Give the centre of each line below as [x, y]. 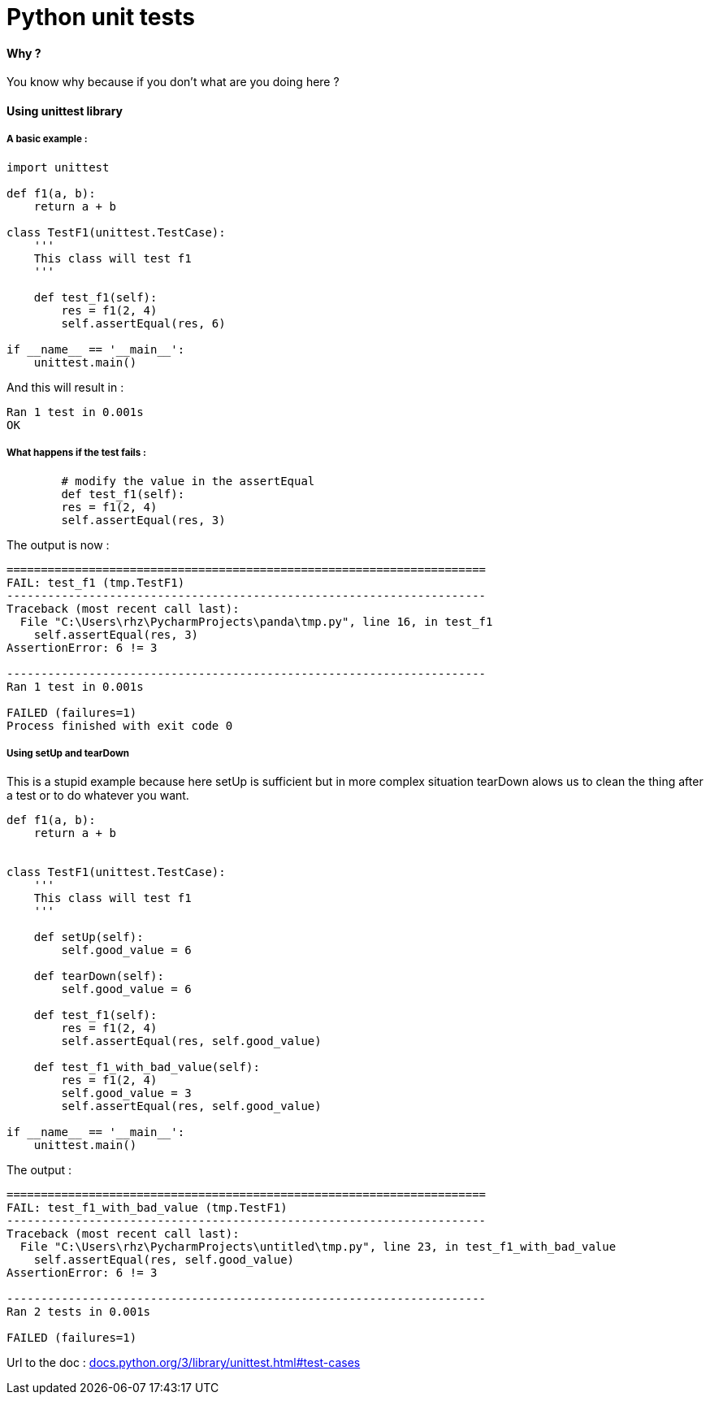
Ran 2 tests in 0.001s [79, 1312]
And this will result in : [65, 387]
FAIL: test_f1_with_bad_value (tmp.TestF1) [147, 1208]
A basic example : [47, 139]
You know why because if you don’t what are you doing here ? [173, 82]
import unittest [58, 167]
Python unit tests [101, 17]
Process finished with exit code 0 [120, 725]
